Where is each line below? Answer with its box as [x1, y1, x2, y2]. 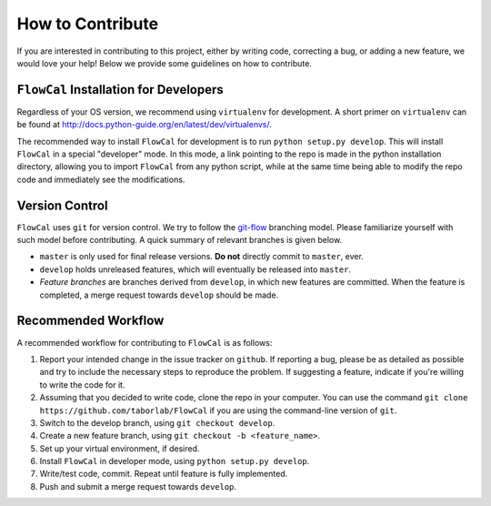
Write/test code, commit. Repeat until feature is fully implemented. [39, 469, 288, 480]
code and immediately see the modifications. [16, 174, 185, 185]
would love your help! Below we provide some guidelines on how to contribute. [16, 57, 313, 68]
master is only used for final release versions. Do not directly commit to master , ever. [39, 251, 364, 262]
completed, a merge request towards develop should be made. [39, 289, 279, 300]
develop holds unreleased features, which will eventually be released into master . [39, 264, 352, 275]
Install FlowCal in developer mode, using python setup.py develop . [39, 456, 310, 467]
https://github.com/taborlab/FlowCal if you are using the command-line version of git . [39, 405, 397, 416]
